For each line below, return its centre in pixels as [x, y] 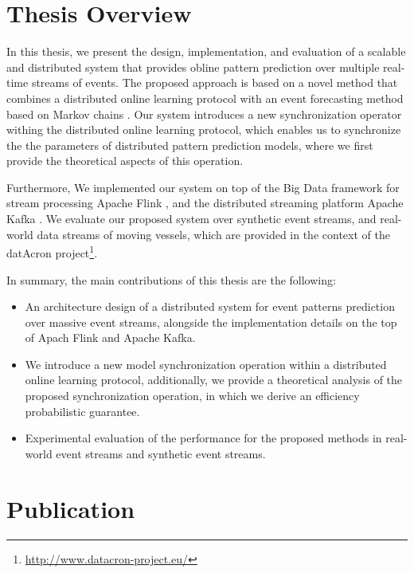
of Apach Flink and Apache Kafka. [110, 338]
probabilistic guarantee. [82, 411]
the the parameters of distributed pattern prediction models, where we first [190, 145]
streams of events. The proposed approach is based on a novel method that [215, 82]
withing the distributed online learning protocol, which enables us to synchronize [204, 130]
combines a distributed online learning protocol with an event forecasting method [205, 98]
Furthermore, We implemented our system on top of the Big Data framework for [203, 187]
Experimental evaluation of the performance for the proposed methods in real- [216, 438]
